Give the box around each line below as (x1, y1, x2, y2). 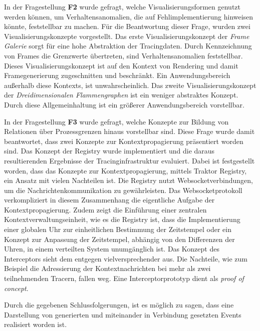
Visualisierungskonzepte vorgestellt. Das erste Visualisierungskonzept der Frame (4, 30, 249, 41)
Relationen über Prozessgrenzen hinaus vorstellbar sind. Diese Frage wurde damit (4, 126, 255, 136)
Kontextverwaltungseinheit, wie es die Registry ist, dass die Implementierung (4, 214, 240, 224)
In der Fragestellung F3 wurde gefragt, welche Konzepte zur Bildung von (4, 116, 229, 126)
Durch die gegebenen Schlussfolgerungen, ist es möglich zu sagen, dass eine (4, 299, 234, 310)
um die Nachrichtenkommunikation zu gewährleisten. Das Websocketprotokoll (4, 184, 242, 195)
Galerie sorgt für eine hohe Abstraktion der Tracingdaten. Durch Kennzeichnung (4, 40, 252, 51)
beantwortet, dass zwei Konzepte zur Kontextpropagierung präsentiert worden (4, 135, 243, 146)
